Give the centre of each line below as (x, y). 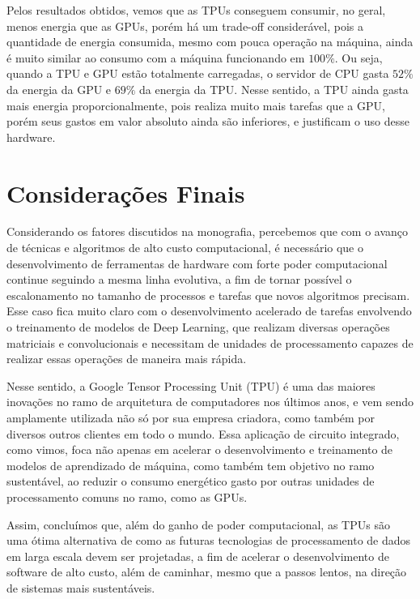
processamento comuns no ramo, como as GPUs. (127, 496)
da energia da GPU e (59, 89)
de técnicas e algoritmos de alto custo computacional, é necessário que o (185, 248)
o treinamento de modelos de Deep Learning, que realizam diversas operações (198, 327)
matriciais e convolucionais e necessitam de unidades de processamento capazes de (210, 342)
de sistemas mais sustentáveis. (81, 587)
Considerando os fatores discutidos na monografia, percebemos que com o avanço (208, 231)
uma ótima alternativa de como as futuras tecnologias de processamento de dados (209, 540)
